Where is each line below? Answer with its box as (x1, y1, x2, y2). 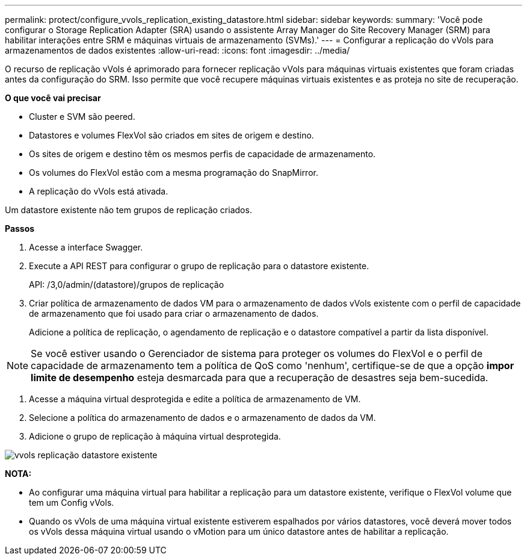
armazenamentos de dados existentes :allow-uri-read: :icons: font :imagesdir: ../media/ (5, 45, 350, 55)
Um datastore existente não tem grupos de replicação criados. (5, 205, 252, 215)
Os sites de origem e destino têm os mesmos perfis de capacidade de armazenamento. (29, 149, 376, 159)
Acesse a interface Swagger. (29, 242, 143, 252)
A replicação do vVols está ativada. (29, 186, 168, 196)
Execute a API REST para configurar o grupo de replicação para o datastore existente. (29, 261, 369, 271)
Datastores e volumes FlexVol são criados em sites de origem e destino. (29, 130, 314, 140)
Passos (5, 223, 35, 234)
